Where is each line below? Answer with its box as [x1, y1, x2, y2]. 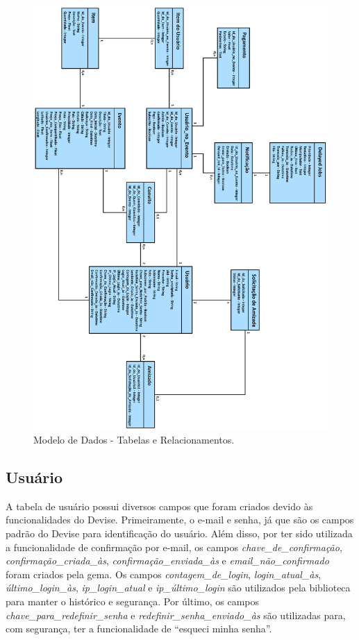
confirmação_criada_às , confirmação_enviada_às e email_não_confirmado [6, 553, 329, 568]
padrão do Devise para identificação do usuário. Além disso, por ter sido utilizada [6, 526, 353, 541]
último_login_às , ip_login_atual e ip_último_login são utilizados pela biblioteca [6, 580, 351, 595]
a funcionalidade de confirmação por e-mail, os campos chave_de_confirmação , [6, 539, 342, 554]
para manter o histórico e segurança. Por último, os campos [6, 594, 260, 609]
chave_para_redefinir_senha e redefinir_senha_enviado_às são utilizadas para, [6, 607, 346, 622]
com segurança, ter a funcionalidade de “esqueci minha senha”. [6, 621, 272, 636]
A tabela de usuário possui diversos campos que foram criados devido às [6, 498, 313, 513]
